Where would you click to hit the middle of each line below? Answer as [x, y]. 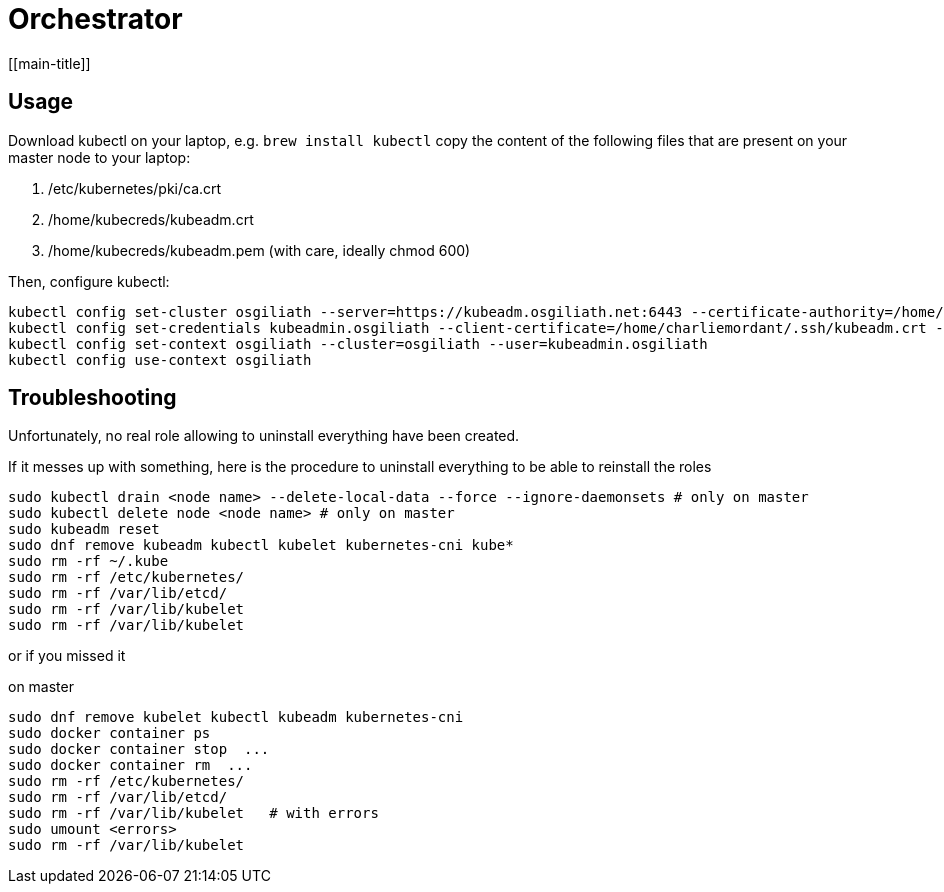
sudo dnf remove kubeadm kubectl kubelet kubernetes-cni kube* [261, 545]
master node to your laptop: [99, 157]
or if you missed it [67, 656]
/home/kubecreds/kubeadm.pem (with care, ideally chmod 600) [259, 250]
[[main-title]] [49, 63]
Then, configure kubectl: [89, 281]
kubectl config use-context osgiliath [160, 359]
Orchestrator [95, 19]
